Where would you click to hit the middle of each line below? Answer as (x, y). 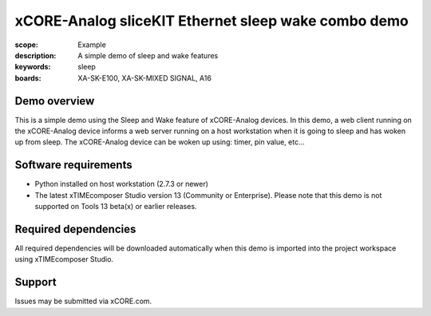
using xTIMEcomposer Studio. (64, 259)
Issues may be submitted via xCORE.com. (83, 301)
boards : (28, 78)
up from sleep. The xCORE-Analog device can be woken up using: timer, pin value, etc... (160, 142)
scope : (27, 45)
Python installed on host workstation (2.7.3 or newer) (122, 184)
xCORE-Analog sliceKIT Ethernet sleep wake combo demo (212, 21)
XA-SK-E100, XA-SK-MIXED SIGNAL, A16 (144, 78)
